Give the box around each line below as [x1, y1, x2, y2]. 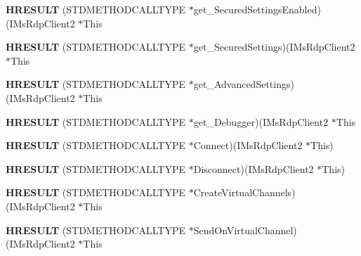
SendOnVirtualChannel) [193, 222, 297, 237]
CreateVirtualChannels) [193, 185, 296, 200]
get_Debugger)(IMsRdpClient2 [193, 114, 329, 129]
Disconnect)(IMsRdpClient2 [193, 161, 314, 176]
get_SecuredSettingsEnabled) [193, 2, 321, 16]
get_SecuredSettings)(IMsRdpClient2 [193, 39, 355, 54]
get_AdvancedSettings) [193, 77, 294, 91]
